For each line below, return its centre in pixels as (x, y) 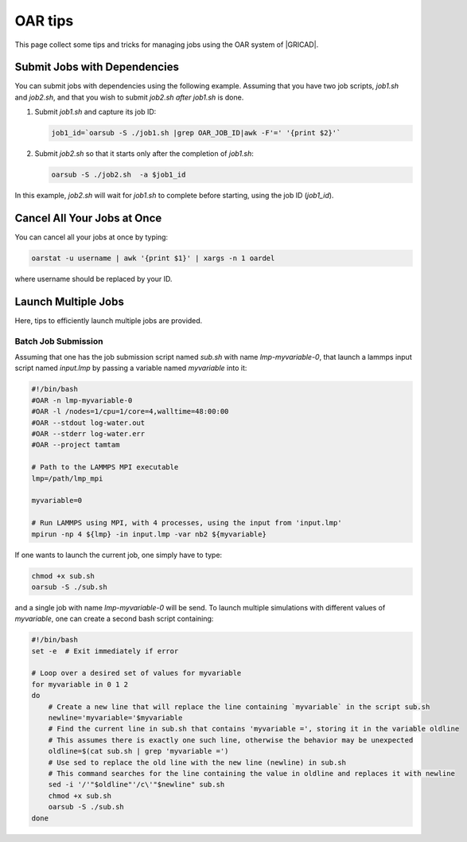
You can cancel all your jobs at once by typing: (91, 237)
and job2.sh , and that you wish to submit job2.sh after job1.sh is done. (129, 97)
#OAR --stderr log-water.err (88, 434)
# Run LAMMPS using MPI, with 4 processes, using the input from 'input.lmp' (187, 523)
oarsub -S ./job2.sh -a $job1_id (119, 175)
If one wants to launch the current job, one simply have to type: (119, 555)
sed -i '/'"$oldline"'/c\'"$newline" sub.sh (136, 785)
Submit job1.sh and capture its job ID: (95, 112)
